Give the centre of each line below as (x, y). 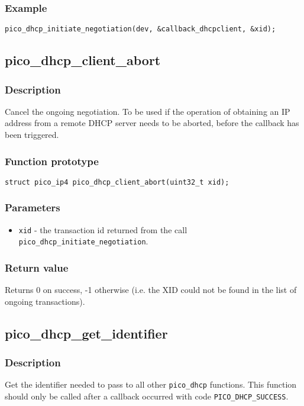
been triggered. (32, 135)
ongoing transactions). (45, 301)
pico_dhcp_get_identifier (86, 333)
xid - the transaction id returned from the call (103, 229)
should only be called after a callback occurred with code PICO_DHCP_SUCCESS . (147, 396)
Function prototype (52, 161)
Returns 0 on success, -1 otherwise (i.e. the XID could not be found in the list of (151, 290)
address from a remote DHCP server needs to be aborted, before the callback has (152, 123)
